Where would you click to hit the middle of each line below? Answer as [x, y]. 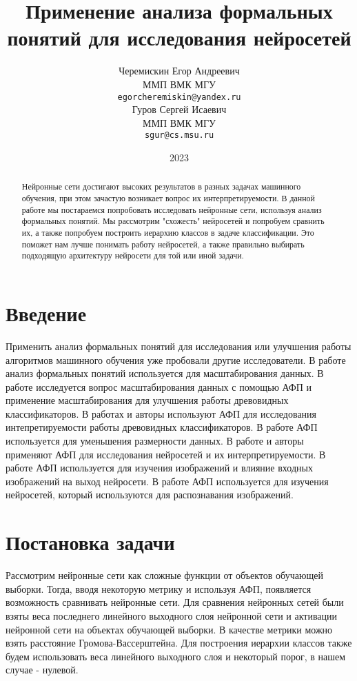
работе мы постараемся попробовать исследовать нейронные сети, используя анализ [172, 209]
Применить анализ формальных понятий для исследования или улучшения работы [178, 346]
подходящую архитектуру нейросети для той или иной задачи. [133, 255]
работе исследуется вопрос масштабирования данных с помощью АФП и [159, 386]
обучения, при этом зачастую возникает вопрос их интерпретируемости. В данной [168, 198]
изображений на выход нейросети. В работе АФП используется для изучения [167, 481]
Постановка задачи [90, 542]
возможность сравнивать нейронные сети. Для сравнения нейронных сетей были [175, 602]
